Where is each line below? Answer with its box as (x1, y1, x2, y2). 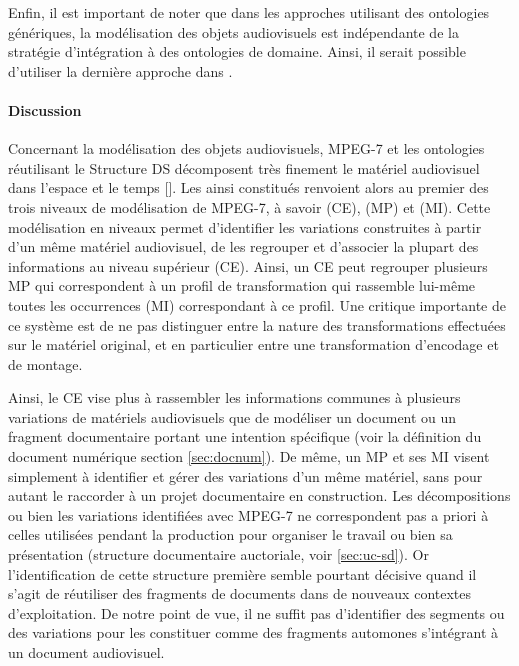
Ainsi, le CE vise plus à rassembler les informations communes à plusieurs (8, 387, 461, 408)
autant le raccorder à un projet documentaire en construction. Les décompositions (8, 485, 511, 506)
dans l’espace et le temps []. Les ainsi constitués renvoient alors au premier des (8, 177, 489, 198)
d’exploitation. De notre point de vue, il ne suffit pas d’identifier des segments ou (8, 602, 505, 623)
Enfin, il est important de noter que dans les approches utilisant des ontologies (8, 2, 490, 22)
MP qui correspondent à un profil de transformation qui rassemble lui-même (8, 275, 476, 296)
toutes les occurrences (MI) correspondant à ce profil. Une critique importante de (8, 294, 506, 315)
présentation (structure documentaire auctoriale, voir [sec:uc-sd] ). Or (8, 544, 429, 565)
